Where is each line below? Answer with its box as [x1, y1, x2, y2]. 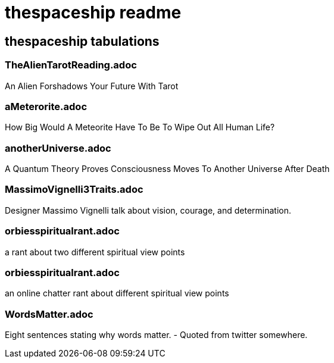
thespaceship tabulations [5, 33, 160, 49]
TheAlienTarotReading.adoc [5, 59, 137, 71]
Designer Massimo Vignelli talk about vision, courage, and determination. [5, 205, 291, 215]
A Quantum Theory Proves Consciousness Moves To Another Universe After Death [5, 164, 330, 174]
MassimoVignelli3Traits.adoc [5, 183, 143, 196]
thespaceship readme [5, 2, 182, 23]
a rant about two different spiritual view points [5, 246, 185, 257]
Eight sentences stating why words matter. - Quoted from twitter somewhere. [5, 330, 308, 340]
